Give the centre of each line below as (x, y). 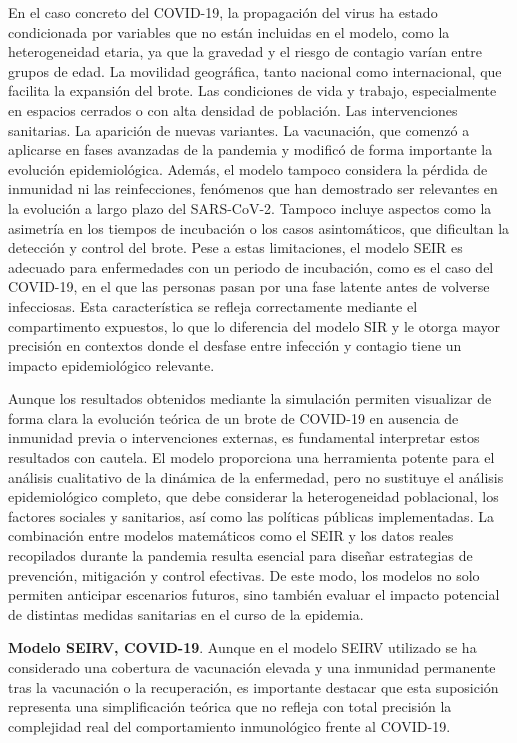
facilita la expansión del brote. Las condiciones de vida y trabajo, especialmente (252, 90)
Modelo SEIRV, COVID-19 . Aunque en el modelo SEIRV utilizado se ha (242, 647)
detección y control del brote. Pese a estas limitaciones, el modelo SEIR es (235, 247)
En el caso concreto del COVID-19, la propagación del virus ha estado (223, 12)
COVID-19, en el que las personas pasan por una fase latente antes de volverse (249, 286)
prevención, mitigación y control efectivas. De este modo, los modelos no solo (244, 574)
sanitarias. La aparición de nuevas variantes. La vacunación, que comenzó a (239, 129)
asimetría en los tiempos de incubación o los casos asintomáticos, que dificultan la (259, 227)
